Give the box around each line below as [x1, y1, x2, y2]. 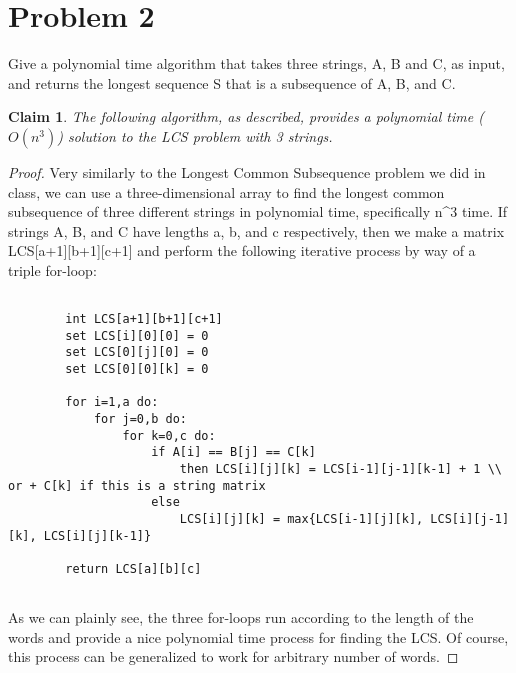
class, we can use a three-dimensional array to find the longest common [8, 181, 445, 202]
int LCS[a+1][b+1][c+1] [65, 312, 223, 327]
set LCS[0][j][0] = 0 [65, 345, 209, 360]
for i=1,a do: [65, 395, 159, 410]
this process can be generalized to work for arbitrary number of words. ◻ [8, 646, 459, 667]
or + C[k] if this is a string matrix [8, 478, 266, 493]
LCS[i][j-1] [430, 512, 510, 526]
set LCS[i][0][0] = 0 [65, 328, 209, 343]
